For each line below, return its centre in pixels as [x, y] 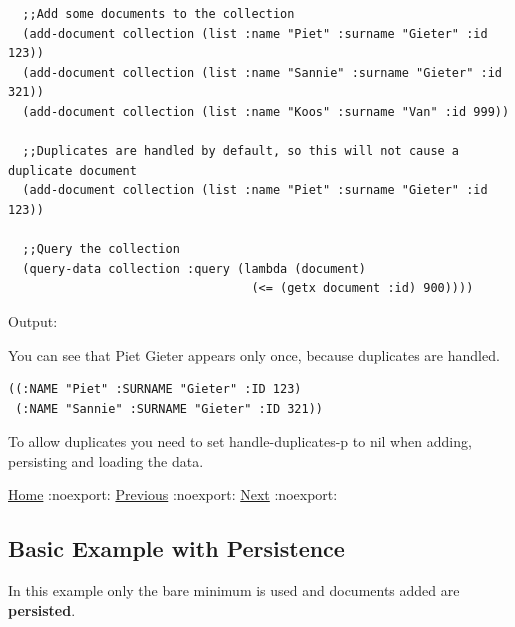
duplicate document [72, 170]
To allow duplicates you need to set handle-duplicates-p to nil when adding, [240, 441]
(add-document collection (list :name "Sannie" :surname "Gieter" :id [262, 72]
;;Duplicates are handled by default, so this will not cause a [241, 151]
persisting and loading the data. [106, 460]
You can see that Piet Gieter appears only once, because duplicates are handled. [254, 354]
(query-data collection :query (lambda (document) [194, 268]
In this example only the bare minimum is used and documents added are [234, 590]
